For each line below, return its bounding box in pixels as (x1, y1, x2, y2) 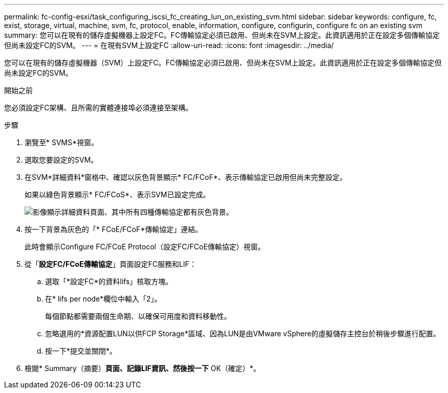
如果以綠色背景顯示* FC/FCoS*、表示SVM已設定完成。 (25, 190, 210, 199)
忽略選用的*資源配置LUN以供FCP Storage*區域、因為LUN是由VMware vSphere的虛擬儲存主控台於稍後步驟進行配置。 (45, 329, 440, 338)
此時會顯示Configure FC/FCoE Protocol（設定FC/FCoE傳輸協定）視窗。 (25, 242, 265, 251)
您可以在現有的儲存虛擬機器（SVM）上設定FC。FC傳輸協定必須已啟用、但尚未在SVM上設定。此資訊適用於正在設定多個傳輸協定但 (4, 58, 442, 67)
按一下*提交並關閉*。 (45, 346, 117, 355)
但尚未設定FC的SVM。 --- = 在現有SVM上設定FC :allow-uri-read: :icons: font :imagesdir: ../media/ (4, 41, 334, 50)
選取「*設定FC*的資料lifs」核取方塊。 (45, 277, 173, 286)
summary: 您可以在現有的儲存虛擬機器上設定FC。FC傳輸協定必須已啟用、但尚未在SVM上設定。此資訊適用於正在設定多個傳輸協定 (4, 31, 440, 39)
